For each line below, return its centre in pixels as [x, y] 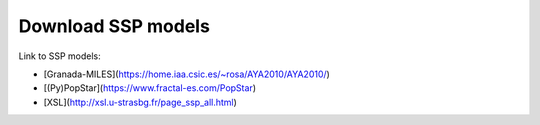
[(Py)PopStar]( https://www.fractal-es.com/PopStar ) [150, 88]
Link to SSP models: [60, 56]
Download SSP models [114, 26]
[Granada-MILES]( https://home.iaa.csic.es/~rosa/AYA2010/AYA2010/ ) [186, 74]
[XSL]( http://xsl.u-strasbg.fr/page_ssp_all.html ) [140, 102]
